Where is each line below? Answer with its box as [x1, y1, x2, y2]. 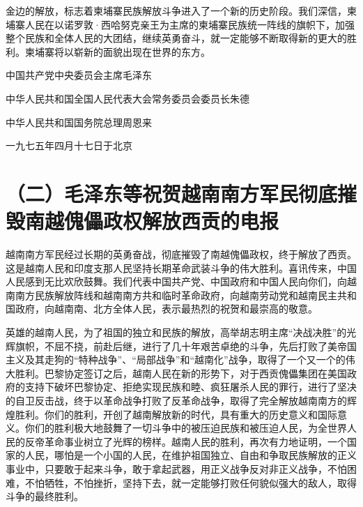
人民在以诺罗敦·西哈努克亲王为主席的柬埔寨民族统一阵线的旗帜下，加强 [24, 17, 355, 31]
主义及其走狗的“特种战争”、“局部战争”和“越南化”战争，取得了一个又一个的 [6, 352, 346, 367]
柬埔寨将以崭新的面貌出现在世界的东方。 [24, 44, 210, 59]
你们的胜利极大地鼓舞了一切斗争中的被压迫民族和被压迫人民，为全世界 [24, 421, 347, 435]
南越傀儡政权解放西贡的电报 [25, 206, 279, 235]
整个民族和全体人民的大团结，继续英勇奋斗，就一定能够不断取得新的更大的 [6, 31, 347, 45]
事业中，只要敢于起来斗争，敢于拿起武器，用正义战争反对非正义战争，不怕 [6, 461, 347, 476]
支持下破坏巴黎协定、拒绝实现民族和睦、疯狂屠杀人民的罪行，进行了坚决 [24, 379, 357, 394]
